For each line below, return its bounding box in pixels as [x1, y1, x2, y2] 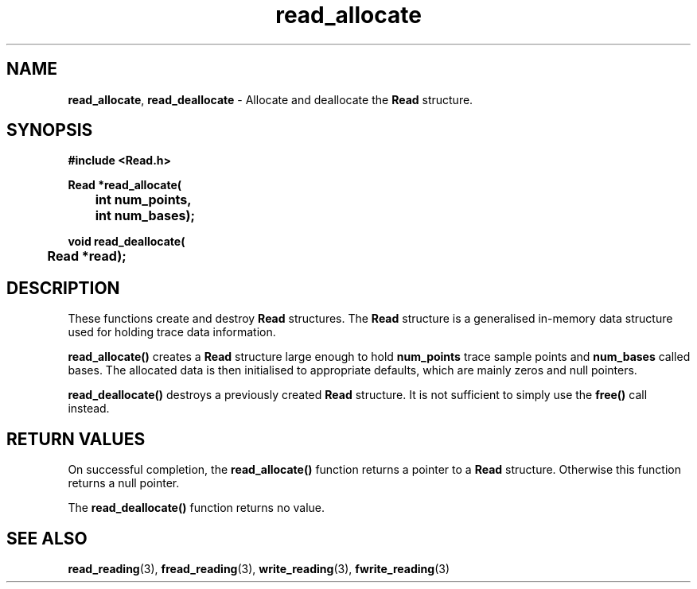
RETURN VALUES [6, 428, 146, 449]
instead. [68, 401, 110, 416]
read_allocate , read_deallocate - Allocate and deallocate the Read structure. [68, 92, 473, 107]
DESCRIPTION [6, 277, 120, 298]
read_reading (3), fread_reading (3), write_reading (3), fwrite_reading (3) [68, 561, 450, 575]
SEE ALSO [6, 528, 88, 548]
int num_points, [95, 192, 192, 208]
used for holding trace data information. [68, 325, 276, 339]
